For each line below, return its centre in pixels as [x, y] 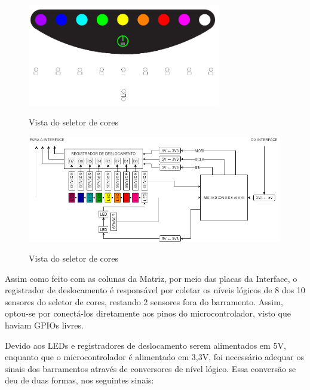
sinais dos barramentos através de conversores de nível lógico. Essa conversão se [151, 368]
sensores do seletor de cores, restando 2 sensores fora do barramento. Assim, [144, 301]
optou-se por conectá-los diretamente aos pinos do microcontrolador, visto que [148, 313]
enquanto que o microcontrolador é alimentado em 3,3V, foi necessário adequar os [154, 357]
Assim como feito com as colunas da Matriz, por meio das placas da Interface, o [151, 278]
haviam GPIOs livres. [44, 325]
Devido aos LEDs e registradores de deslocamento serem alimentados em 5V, [145, 345]
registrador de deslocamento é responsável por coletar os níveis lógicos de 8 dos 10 [155, 290]
